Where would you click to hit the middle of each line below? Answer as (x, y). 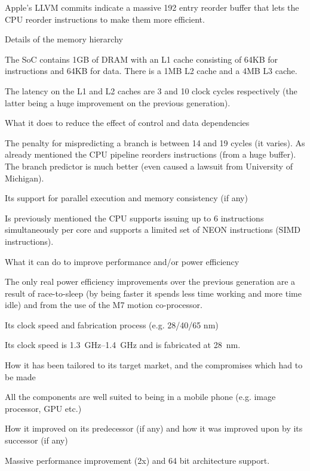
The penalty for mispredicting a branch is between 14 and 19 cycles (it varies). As (155, 142)
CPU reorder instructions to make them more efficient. (105, 19)
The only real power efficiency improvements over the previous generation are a (150, 281)
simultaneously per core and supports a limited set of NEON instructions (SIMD (153, 230)
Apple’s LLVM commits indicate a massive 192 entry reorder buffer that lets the (152, 7)
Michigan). (24, 178)
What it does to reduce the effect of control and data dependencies (127, 123)
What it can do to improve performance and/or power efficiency (122, 261)
